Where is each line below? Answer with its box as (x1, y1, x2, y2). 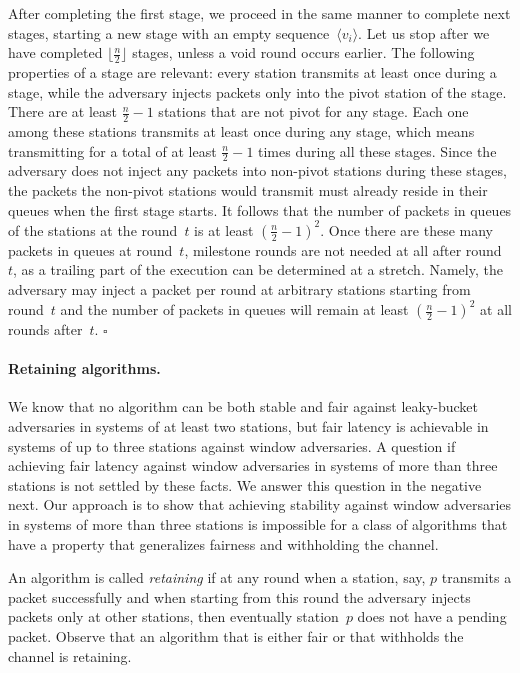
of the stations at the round (8, 219, 178, 240)
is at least (194, 219, 254, 240)
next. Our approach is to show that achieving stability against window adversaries (8, 494, 512, 515)
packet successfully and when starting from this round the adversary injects (8, 586, 471, 607)
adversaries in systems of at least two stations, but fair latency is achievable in (8, 416, 489, 436)
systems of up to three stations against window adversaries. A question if (8, 435, 456, 456)
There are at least (8, 101, 118, 122)
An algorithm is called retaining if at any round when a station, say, (8, 567, 426, 588)
